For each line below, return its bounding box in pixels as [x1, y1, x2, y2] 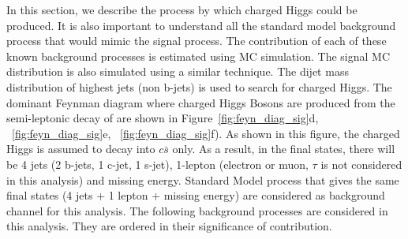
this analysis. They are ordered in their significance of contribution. [6, 218, 332, 234]
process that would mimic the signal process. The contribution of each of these [6, 32, 387, 49]
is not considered [320, 155, 402, 172]
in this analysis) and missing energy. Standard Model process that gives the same [6, 171, 399, 188]
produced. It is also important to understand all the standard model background [6, 17, 396, 33]
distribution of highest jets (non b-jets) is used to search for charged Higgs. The [6, 78, 392, 95]
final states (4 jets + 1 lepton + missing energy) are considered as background [6, 187, 385, 204]
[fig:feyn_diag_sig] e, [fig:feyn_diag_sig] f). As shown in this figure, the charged [12, 125, 400, 141]
